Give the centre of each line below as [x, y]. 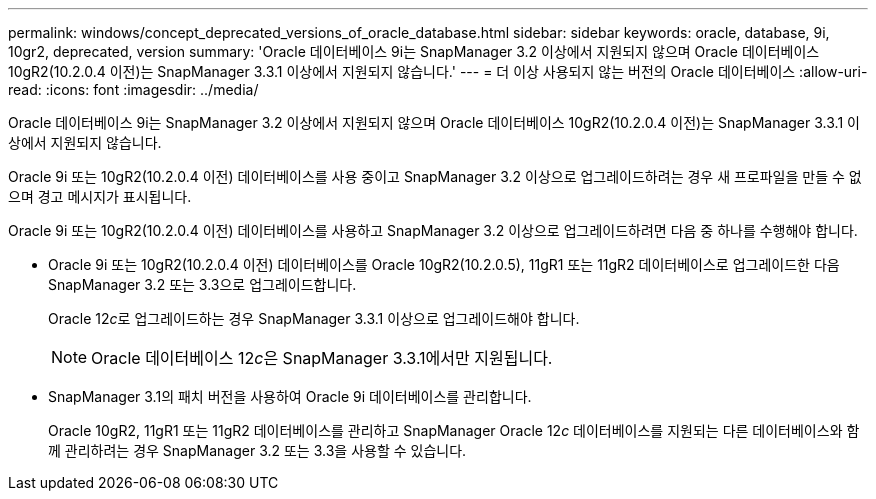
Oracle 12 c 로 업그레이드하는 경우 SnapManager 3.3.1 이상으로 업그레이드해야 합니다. [314, 318]
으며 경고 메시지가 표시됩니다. [100, 196]
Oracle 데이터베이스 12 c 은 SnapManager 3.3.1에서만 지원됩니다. [322, 358]
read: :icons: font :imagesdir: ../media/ [133, 89]
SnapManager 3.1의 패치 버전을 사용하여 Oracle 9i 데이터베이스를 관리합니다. [290, 396]
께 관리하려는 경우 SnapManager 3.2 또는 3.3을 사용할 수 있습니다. [257, 450]
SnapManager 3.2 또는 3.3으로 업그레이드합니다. [202, 284]
